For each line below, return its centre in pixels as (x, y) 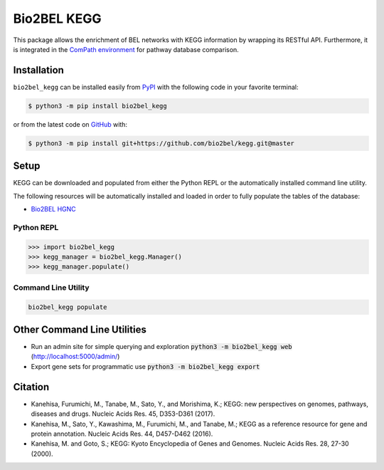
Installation (38, 70)
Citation (31, 387)
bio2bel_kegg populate (68, 307)
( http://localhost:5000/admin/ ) (75, 357)
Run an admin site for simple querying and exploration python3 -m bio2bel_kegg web (161, 347)
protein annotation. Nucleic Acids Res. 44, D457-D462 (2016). (122, 434)
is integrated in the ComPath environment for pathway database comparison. (126, 49)
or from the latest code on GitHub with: (70, 124)
